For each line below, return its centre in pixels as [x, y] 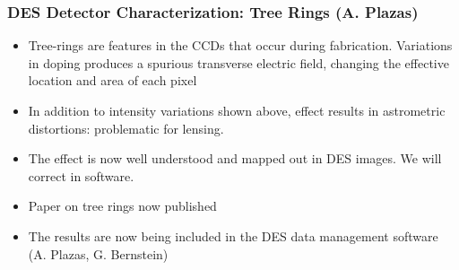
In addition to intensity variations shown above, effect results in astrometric [237, 110]
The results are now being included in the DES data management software [233, 235]
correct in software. [81, 175]
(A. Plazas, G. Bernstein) [98, 253]
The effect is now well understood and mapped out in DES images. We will [235, 158]
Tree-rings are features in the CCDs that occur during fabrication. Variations [240, 45]
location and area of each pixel [113, 80]
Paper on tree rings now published [122, 206]
